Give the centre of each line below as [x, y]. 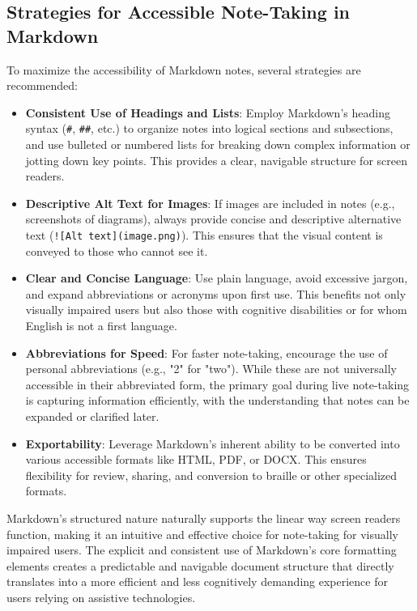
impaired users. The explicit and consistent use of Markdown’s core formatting [202, 550]
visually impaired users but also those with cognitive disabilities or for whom [216, 310]
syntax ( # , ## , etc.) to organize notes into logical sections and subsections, [209, 128]
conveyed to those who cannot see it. [117, 250]
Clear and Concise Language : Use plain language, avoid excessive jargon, [217, 278]
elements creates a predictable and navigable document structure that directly [200, 565]
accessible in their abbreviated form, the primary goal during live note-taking [217, 384]
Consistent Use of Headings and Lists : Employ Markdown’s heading [208, 112]
